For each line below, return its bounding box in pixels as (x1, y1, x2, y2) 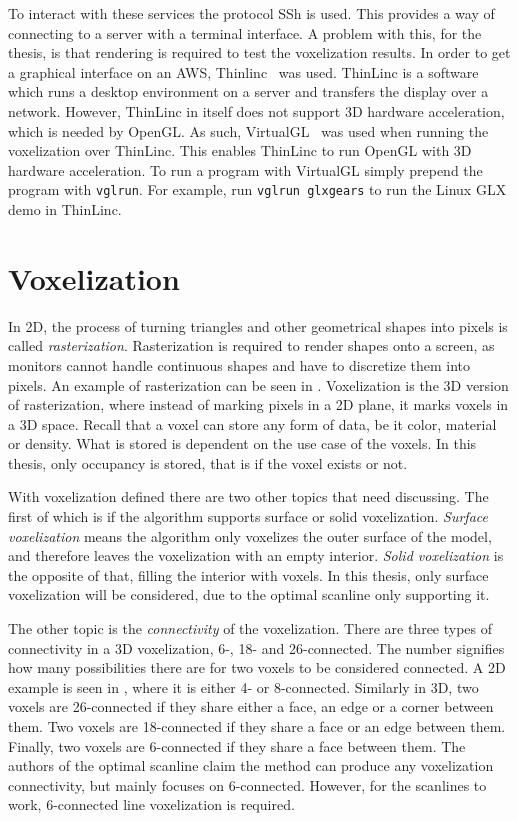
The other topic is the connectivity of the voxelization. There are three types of (8, 618, 493, 639)
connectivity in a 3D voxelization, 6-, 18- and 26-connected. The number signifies (8, 637, 505, 658)
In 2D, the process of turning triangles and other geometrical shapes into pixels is (8, 315, 508, 336)
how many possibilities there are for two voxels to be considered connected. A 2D (8, 657, 506, 678)
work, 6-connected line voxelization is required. (8, 794, 295, 815)
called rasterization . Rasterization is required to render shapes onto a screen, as (8, 335, 495, 356)
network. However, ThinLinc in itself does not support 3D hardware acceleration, (8, 100, 505, 121)
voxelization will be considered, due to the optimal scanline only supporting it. (8, 584, 490, 605)
